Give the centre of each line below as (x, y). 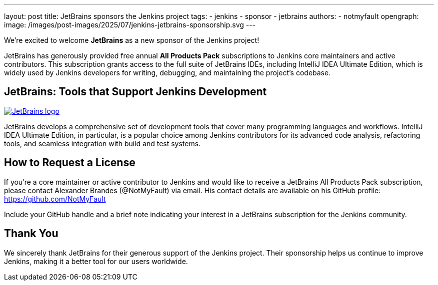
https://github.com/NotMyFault (55, 199)
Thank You (31, 234)
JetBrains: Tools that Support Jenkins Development (135, 92)
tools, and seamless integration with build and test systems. (102, 143)
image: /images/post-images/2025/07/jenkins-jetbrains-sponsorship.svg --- (130, 25)
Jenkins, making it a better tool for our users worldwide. (96, 261)
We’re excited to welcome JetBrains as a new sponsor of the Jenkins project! (132, 40)
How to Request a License (70, 163)
